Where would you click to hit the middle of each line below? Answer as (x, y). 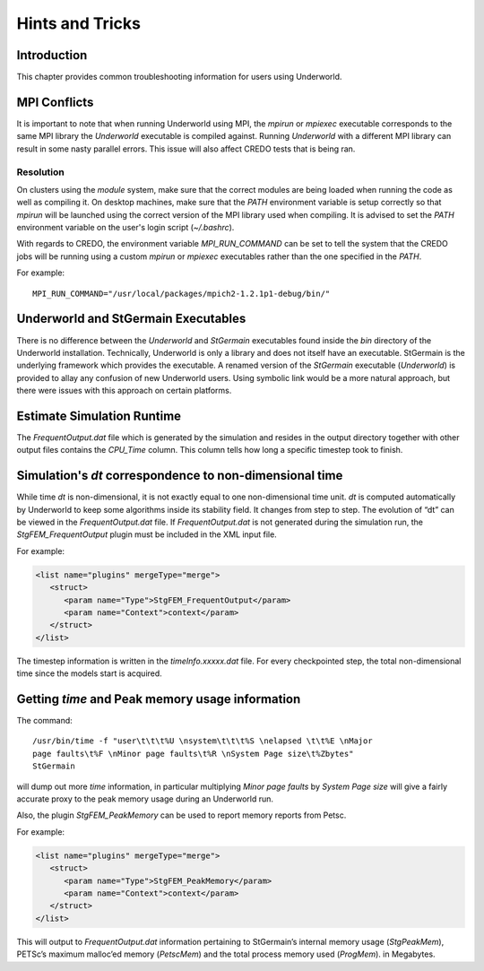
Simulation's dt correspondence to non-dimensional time (180, 476)
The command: (45, 721)
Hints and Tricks (78, 23)
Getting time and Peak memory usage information (159, 699)
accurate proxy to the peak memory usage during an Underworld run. (145, 799)
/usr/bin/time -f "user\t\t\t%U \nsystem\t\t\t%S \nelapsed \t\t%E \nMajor (203, 741)
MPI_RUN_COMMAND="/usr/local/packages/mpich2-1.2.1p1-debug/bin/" (181, 293)
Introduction (52, 55)
